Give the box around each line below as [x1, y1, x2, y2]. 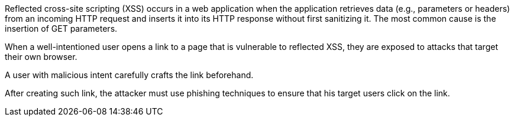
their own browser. [5, 52, 77, 62]
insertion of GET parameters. [5, 23, 118, 33]
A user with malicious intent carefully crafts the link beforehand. [5, 70, 254, 80]
